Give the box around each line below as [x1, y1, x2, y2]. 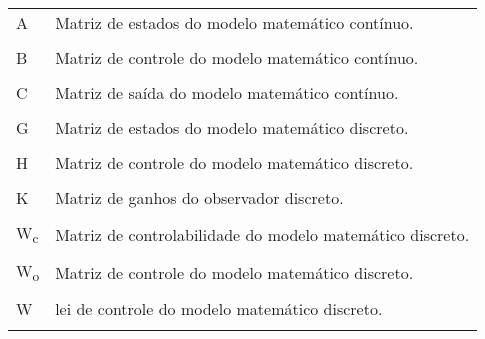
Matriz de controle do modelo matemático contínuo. [55, 46, 419, 69]
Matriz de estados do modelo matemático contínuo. [55, 11, 414, 34]
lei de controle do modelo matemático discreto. [55, 297, 383, 321]
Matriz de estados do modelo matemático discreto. [55, 116, 409, 139]
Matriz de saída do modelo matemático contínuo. [55, 81, 399, 104]
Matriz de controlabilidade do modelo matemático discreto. [55, 222, 470, 246]
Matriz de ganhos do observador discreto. [55, 186, 344, 209]
